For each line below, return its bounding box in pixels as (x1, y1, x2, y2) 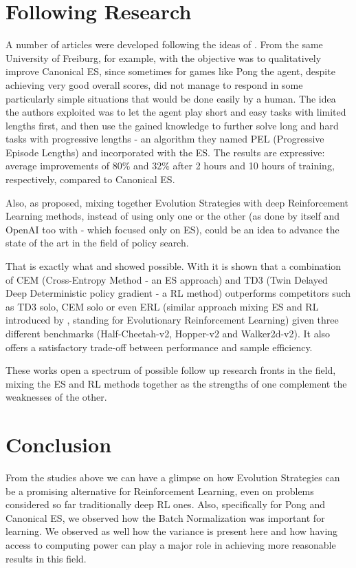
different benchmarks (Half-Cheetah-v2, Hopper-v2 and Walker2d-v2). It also (5, 326, 331, 340)
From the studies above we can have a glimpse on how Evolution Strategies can (5, 470, 340, 485)
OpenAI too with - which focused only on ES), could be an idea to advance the (5, 222, 340, 236)
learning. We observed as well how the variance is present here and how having (5, 524, 338, 538)
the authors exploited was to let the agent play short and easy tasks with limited (5, 105, 346, 119)
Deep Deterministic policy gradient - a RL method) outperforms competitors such (5, 286, 351, 300)
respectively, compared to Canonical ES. (5, 172, 175, 187)
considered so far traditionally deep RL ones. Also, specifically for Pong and (5, 497, 326, 512)
